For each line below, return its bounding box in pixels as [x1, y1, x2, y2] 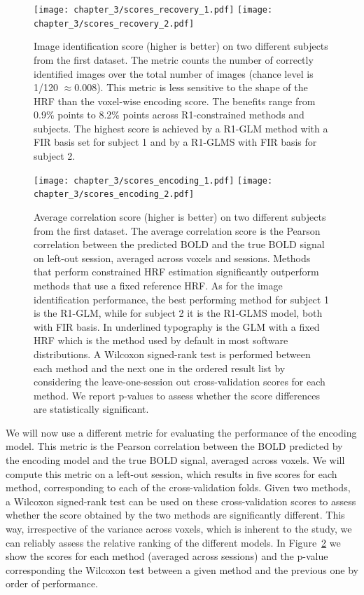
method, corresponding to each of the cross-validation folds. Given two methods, [6, 480, 351, 495]
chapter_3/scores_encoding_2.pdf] [34, 189, 195, 200]
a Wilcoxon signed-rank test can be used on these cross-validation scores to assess [6, 493, 356, 508]
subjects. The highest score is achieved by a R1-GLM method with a [34, 121, 328, 135]
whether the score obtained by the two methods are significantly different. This [6, 507, 345, 522]
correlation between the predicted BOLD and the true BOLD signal [34, 237, 325, 252]
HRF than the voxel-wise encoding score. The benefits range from [34, 93, 316, 108]
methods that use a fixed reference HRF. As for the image [34, 278, 283, 292]
